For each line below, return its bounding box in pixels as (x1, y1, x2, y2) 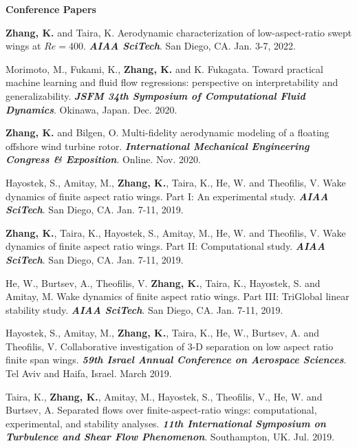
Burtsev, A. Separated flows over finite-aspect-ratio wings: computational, (6, 403, 317, 417)
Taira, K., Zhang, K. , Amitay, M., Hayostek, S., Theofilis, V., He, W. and (6, 389, 323, 403)
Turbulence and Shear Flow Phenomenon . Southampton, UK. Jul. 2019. (6, 429, 335, 444)
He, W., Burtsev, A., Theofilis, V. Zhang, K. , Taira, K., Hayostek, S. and (6, 275, 321, 290)
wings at (6, 39, 41, 53)
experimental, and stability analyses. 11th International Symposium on (6, 416, 326, 430)
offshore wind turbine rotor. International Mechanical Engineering (6, 138, 310, 153)
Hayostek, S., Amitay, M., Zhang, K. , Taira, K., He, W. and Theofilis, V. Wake (6, 175, 346, 189)
